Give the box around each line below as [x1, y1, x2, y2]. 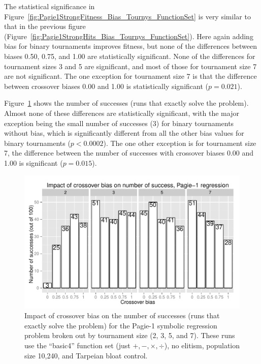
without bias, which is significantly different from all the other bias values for [4, 128, 244, 138]
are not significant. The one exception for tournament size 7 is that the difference [4, 71, 257, 81]
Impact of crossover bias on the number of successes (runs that [24, 310, 220, 321]
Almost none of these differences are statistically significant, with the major [4, 107, 239, 118]
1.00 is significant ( [4, 157, 63, 168]
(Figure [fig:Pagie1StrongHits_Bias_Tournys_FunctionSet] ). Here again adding [4, 31, 253, 41]
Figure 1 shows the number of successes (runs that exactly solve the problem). [4, 98, 249, 108]
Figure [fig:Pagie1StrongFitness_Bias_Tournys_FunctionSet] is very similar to [4, 11, 251, 21]
